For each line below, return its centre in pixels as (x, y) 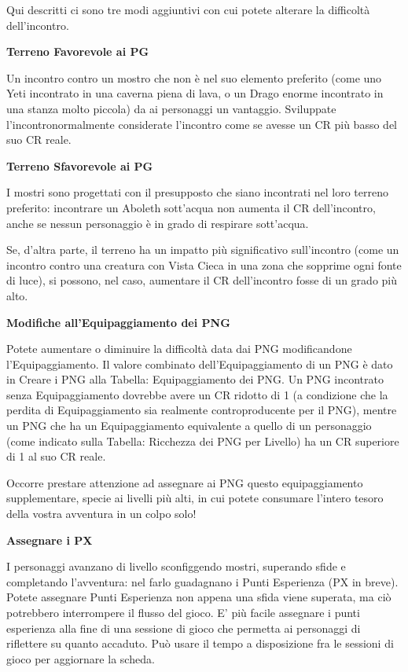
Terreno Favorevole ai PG (78, 51)
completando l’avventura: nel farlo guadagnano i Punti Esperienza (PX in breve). (202, 581)
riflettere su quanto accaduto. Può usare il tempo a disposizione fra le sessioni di (200, 643)
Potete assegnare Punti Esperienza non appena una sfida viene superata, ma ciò (199, 597)
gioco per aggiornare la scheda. (81, 658)
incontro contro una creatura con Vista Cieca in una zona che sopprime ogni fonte (204, 264)
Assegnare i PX (50, 540)
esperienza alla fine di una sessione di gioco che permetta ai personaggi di (184, 628)
